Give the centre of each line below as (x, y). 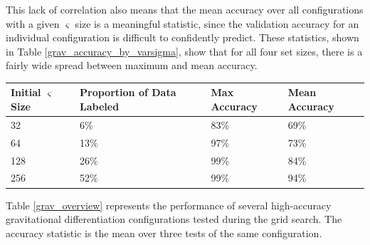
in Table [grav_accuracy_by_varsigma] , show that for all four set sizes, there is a (184, 51)
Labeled (100, 106)
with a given (33, 23)
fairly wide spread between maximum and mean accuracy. (132, 65)
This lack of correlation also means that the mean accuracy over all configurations (185, 9)
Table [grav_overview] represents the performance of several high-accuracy (169, 205)
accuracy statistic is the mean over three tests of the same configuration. (164, 233)
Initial (26, 92)
